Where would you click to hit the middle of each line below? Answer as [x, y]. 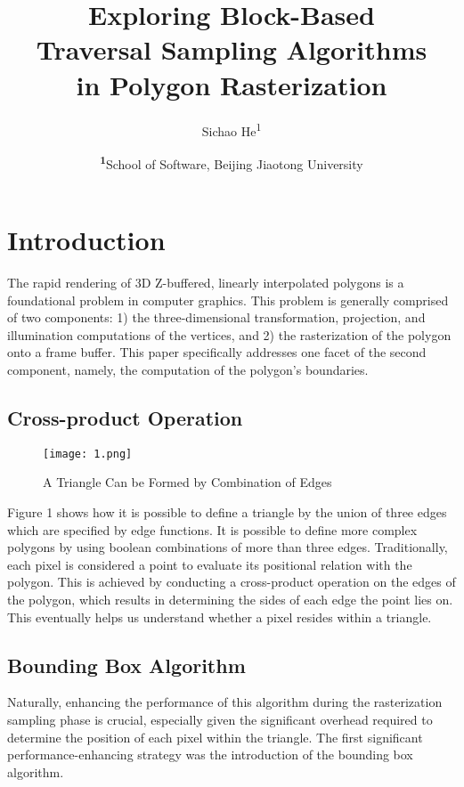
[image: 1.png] [88, 454]
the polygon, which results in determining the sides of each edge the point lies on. [230, 599]
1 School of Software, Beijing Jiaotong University [232, 162]
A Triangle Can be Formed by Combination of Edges [187, 482]
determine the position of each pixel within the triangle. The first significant [215, 737]
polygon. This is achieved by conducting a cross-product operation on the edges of [232, 582]
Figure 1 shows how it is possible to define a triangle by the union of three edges [227, 511]
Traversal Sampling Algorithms [232, 49]
